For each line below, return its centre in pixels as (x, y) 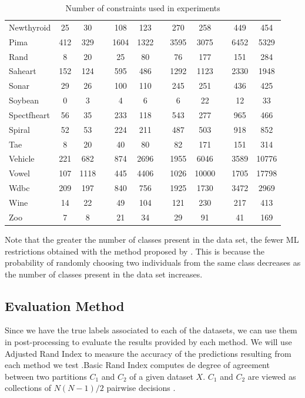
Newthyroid (30, 27)
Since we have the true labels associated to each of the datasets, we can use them (151, 330)
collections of (28, 388)
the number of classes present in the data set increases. (104, 274)
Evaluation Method (65, 305)
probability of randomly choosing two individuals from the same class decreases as (153, 262)
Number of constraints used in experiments (143, 8)
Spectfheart (30, 114)
